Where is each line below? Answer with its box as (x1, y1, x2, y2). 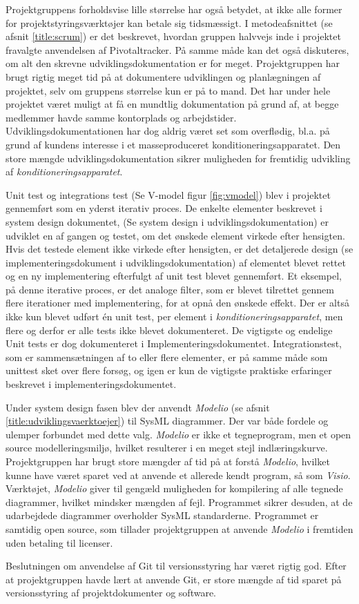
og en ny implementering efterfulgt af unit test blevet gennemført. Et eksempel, (6, 269, 342, 283)
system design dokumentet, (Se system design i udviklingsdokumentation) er (6, 214, 329, 228)
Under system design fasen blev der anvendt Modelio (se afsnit (6, 400, 270, 414)
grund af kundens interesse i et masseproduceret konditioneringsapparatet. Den (6, 137, 341, 151)
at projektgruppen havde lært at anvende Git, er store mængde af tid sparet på (6, 572, 342, 586)
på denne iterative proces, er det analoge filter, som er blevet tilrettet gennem (6, 282, 334, 296)
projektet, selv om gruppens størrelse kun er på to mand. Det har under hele (6, 83, 331, 97)
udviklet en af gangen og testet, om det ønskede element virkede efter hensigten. (6, 228, 345, 242)
